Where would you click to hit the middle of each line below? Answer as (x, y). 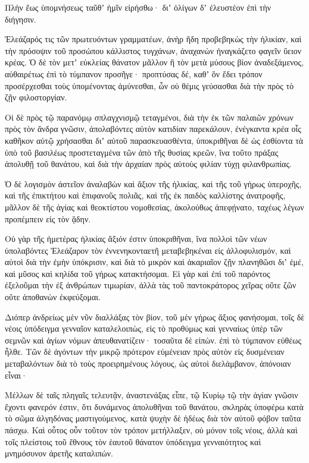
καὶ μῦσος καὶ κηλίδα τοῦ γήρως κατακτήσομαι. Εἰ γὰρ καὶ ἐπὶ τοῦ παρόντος (138, 273)
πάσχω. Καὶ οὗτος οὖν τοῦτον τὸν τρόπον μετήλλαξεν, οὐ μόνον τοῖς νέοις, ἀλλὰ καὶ (151, 430)
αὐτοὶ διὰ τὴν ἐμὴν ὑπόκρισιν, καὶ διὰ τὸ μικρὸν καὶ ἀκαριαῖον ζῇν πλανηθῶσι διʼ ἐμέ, (154, 262)
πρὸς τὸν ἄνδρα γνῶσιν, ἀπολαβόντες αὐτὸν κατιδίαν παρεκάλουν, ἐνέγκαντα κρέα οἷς (153, 129)
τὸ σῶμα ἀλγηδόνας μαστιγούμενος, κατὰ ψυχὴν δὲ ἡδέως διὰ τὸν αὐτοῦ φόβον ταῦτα (153, 418)
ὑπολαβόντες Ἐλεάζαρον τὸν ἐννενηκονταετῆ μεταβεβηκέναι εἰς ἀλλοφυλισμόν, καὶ (148, 250)
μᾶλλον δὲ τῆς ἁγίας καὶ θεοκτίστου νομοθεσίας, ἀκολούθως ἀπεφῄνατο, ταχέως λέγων (154, 207)
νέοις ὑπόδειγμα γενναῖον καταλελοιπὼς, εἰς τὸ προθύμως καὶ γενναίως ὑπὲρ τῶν (144, 328)
